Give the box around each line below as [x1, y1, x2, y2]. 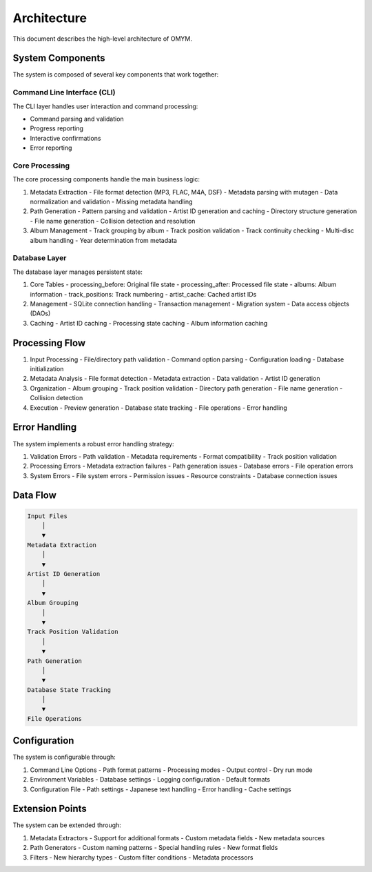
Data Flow [12, 490, 56, 502]
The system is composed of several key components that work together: [12, 70, 219, 79]
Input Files [27, 512, 68, 520]
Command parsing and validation [30, 115, 124, 123]
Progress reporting [30, 124, 84, 132]
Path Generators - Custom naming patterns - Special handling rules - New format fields [30, 844, 278, 852]
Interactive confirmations [30, 134, 101, 142]
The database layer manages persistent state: [12, 268, 143, 276]
